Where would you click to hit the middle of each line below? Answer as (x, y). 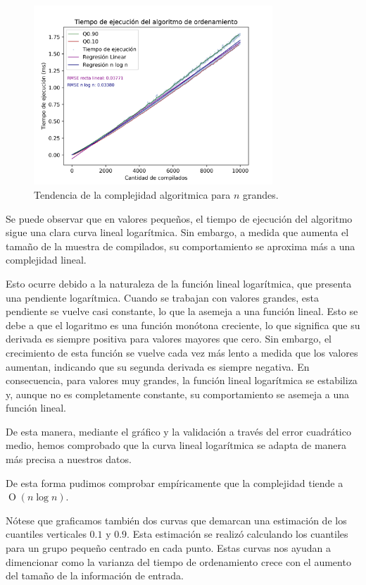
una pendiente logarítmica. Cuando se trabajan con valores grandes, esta (162, 297)
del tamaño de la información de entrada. (95, 575)
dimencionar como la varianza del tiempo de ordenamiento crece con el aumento (178, 561)
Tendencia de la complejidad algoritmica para (132, 194)
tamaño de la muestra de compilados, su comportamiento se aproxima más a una (181, 246)
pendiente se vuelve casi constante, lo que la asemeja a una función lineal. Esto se (182, 311)
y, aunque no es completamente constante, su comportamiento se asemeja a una (178, 394)
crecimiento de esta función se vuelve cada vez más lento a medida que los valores (182, 352)
